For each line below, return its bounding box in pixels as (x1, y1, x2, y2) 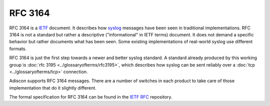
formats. (9, 45, 27, 52)
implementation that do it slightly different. (9, 85, 97, 91)
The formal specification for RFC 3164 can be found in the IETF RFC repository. (9, 94, 172, 100)
